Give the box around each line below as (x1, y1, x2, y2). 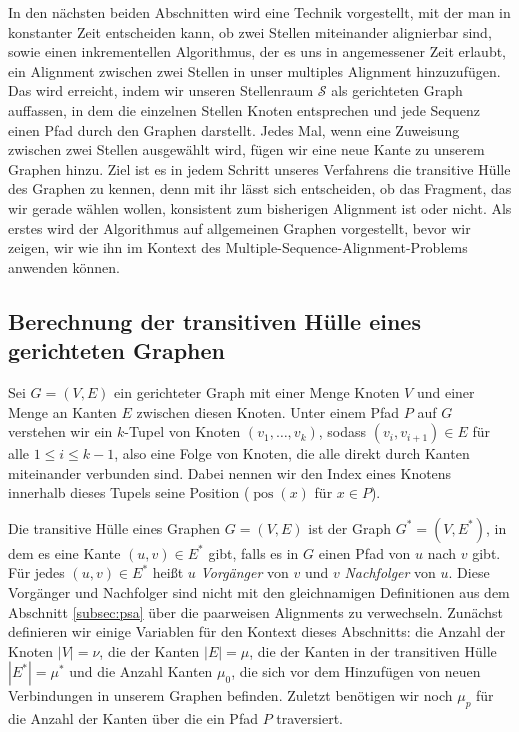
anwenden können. (8, 256, 121, 277)
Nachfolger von (344, 562, 436, 583)
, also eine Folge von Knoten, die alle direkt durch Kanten (114, 443, 470, 464)
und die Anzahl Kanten (69, 661, 213, 682)
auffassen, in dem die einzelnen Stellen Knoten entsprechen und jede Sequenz (8, 99, 480, 120)
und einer (416, 381, 475, 402)
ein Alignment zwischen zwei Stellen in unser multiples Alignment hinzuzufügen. (8, 60, 501, 81)
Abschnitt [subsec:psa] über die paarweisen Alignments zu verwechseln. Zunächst (8, 601, 503, 622)
